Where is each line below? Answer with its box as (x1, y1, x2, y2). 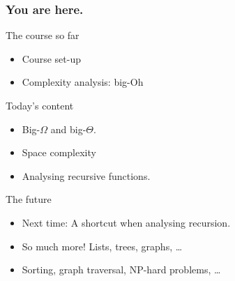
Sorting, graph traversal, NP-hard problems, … (22, 262, 221, 277)
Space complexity (22, 145, 96, 160)
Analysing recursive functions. (22, 168, 151, 183)
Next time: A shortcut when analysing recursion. (22, 215, 231, 229)
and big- (50, 121, 86, 136)
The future (6, 192, 52, 206)
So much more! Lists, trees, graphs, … (22, 238, 183, 253)
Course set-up (22, 51, 81, 66)
